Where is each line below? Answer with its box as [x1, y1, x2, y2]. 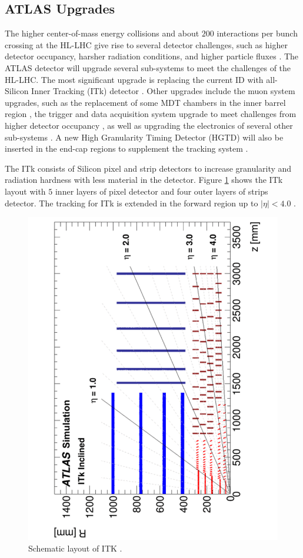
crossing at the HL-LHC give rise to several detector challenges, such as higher [5, 38, 288, 51]
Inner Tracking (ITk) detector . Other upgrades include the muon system [31, 85, 295, 97]
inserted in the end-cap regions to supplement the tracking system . [5, 142, 248, 155]
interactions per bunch [217, 27, 298, 39]
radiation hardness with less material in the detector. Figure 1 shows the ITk [5, 173, 283, 186]
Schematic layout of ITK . [28, 542, 122, 554]
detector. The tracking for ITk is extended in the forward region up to [5, 196, 258, 209]
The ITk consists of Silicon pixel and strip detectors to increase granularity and [5, 162, 292, 174]
